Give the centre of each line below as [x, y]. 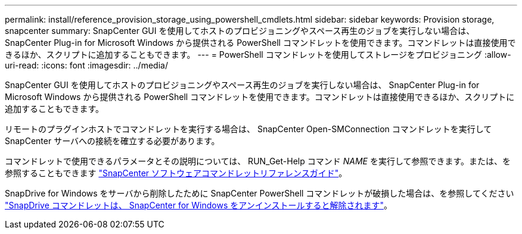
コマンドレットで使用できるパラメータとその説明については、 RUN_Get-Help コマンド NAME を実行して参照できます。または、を [258, 161]
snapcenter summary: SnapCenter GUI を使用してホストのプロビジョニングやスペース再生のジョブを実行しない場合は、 [240, 31]
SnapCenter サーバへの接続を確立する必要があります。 [112, 141]
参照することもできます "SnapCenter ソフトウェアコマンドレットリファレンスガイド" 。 [176, 173]
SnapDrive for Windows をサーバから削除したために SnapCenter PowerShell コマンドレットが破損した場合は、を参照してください [260, 193]
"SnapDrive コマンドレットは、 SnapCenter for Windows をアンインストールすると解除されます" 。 [198, 205]
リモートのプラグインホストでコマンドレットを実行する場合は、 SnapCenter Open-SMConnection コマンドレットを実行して [248, 129]
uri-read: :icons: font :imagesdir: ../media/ [86, 65]
